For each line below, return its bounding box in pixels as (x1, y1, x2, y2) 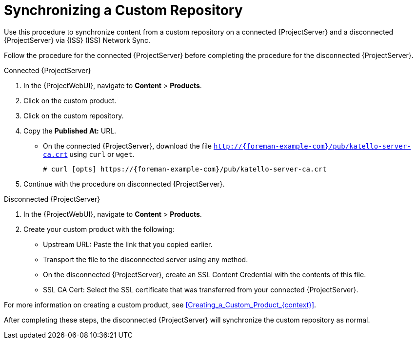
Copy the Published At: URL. (23, 126, 117, 135)
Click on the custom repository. (23, 111, 124, 120)
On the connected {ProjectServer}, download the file (43, 141, 212, 150)
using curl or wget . (69, 150, 135, 158)
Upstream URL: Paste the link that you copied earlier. (43, 240, 213, 248)
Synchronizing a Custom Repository (4, 2, 243, 19)
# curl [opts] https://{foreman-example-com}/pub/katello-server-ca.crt (43, 165, 327, 173)
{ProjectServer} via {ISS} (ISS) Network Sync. (4, 36, 150, 44)
